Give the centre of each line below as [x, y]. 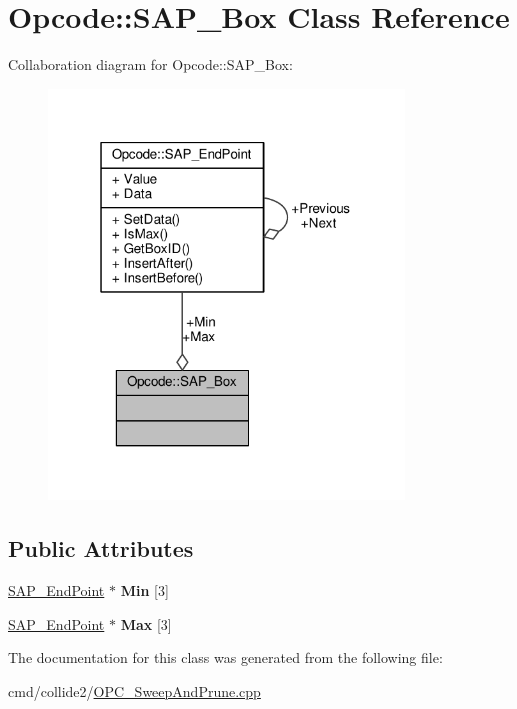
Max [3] [146, 623]
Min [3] [144, 590]
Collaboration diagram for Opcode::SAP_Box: [150, 64]
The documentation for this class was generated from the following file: [225, 657]
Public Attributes [101, 548]
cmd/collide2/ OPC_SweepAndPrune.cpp [134, 690]
